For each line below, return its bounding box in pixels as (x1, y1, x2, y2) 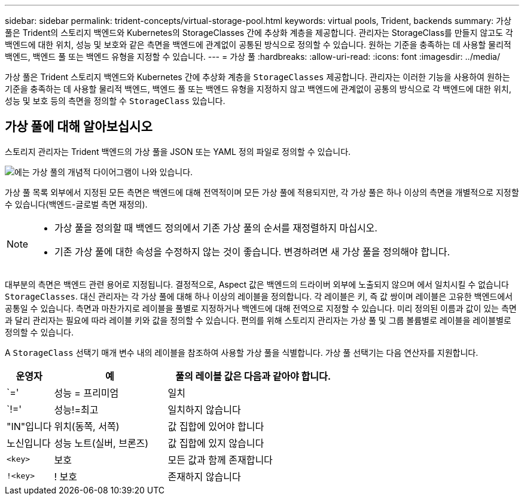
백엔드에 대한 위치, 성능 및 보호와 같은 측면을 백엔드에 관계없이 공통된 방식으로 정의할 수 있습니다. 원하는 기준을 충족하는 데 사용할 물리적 (5, 39, 511, 50)
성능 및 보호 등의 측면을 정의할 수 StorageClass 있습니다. (5, 96, 226, 106)
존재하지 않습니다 (167, 470, 241, 483)
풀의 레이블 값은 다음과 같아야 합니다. (175, 370, 331, 382)
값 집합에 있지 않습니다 (167, 437, 264, 449)
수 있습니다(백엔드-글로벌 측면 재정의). (5, 199, 148, 209)
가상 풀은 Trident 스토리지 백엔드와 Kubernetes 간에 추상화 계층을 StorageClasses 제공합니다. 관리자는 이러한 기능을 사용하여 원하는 (5, 72, 510, 82)
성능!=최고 (54, 403, 99, 416)
